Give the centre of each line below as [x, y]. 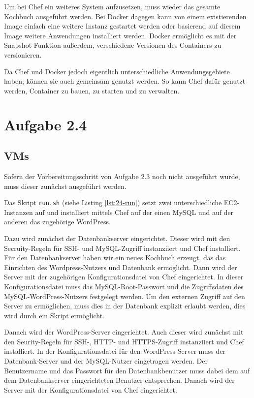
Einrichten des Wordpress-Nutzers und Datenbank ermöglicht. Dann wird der [121, 267]
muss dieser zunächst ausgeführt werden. [65, 186]
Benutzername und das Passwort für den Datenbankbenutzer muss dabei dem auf [127, 370]
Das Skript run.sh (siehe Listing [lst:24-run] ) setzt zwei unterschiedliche [113, 202]
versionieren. [23, 54]
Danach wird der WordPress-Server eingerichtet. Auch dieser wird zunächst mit [124, 332]
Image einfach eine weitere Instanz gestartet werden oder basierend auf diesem [122, 26]
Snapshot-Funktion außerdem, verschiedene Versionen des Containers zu [113, 45]
